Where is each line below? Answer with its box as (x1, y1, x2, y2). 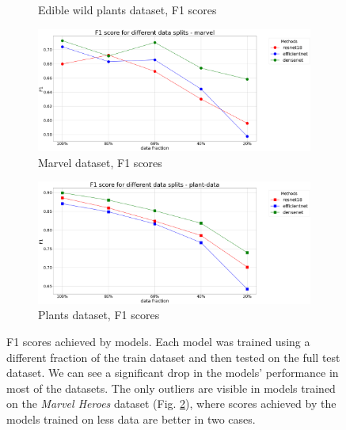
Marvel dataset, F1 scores (38, 154, 162, 170)
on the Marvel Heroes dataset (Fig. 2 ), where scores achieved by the (6, 395, 336, 412)
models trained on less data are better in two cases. (6, 411, 256, 427)
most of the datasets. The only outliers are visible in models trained (6, 379, 336, 396)
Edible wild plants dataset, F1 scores (38, 2, 217, 17)
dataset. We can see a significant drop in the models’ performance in (6, 364, 339, 381)
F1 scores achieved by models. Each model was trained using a (6, 333, 310, 350)
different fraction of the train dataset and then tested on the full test (6, 348, 340, 365)
